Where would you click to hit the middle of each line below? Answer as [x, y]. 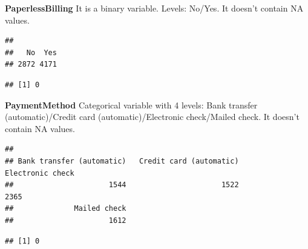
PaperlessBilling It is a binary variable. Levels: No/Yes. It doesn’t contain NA [154, 8]
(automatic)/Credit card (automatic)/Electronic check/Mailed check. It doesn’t [152, 117]
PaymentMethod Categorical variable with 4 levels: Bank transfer [131, 105]
